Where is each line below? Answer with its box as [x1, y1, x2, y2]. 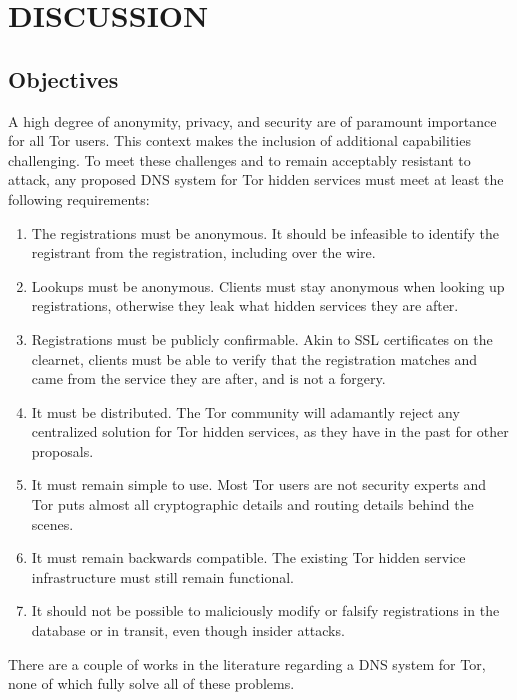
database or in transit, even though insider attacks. [31, 620, 345, 641]
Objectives [8, 63, 119, 94]
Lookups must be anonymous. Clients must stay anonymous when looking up [31, 275, 505, 296]
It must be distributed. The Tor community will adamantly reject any [31, 401, 460, 422]
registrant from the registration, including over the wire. [31, 242, 376, 263]
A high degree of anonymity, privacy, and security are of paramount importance [8, 110, 497, 131]
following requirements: [8, 188, 150, 209]
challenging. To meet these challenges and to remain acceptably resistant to [8, 149, 471, 170]
